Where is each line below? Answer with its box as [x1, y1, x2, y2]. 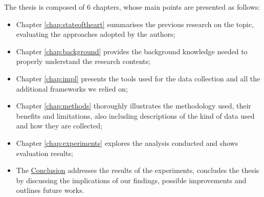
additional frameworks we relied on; [16, 83, 128, 94]
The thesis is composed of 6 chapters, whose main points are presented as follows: [4, 2, 260, 12]
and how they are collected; [16, 120, 102, 131]
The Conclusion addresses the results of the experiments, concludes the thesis [16, 165, 259, 176]
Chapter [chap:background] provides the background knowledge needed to [16, 46, 248, 56]
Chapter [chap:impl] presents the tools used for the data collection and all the [16, 73, 260, 83]
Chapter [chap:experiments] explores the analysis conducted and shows [16, 137, 238, 148]
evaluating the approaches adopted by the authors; [16, 29, 175, 39]
